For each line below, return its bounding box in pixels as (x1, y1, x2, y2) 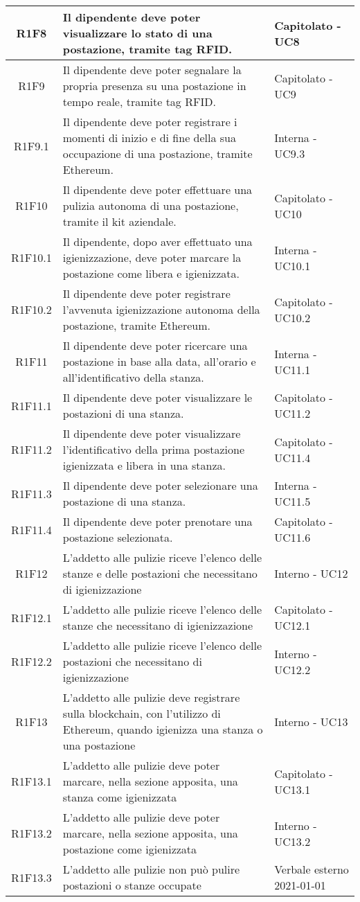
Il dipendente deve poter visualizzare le (62, 389, 253, 405)
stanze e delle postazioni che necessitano (62, 565, 258, 581)
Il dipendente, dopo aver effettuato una (62, 233, 253, 249)
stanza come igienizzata (62, 789, 177, 805)
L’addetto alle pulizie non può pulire (62, 861, 240, 877)
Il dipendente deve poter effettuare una (62, 182, 253, 197)
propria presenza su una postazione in (62, 78, 246, 94)
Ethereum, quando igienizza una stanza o (62, 721, 263, 737)
